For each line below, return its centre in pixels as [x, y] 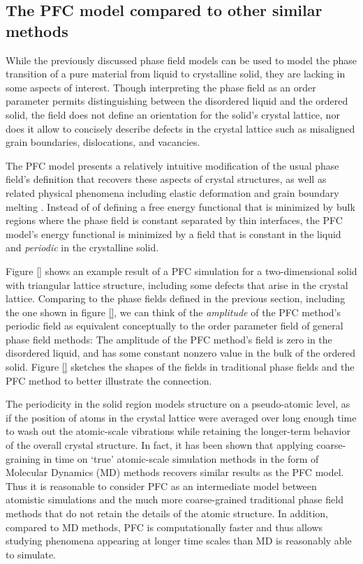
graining [23, 458]
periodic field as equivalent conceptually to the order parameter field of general [175, 326]
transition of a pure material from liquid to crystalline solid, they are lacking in [176, 74]
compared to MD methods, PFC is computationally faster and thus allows [164, 527]
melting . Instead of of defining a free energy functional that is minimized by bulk [180, 206]
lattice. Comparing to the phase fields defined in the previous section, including [176, 298]
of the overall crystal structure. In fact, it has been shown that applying [160, 445]
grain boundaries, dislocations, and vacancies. [103, 142]
